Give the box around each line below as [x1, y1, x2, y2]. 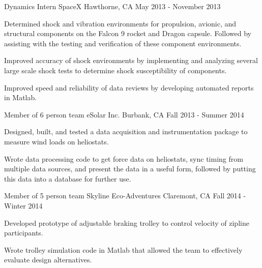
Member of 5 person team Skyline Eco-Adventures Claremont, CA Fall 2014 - [4, 190, 246, 201]
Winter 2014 [4, 200, 43, 211]
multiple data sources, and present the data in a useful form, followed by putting [4, 163, 256, 174]
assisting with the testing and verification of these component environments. [4, 38, 242, 48]
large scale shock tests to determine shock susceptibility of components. [4, 65, 227, 75]
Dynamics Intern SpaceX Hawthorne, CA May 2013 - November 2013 [4, 1, 221, 11]
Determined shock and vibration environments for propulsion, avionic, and [4, 18, 237, 28]
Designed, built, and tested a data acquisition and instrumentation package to [4, 126, 248, 137]
